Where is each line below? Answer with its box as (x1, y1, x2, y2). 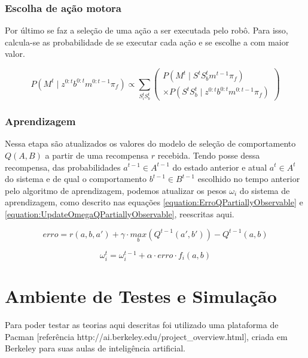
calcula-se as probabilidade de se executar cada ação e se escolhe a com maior (5, 35, 289, 48)
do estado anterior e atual (172, 160, 267, 173)
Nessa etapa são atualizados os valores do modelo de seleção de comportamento (5, 137, 296, 150)
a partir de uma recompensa (45, 148, 149, 161)
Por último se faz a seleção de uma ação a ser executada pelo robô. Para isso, (5, 24, 288, 37)
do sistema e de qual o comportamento (5, 172, 147, 185)
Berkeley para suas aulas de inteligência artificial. (5, 342, 185, 354)
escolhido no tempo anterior (197, 172, 300, 185)
